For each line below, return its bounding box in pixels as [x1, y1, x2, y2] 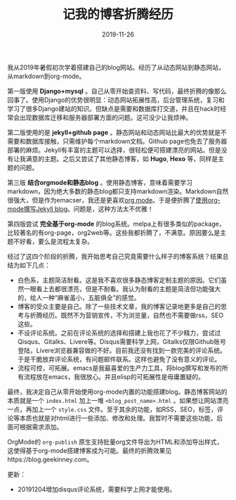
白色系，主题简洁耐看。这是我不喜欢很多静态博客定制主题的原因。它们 [17, 276, 221, 284]
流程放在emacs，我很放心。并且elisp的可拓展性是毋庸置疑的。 [23, 372, 205, 380]
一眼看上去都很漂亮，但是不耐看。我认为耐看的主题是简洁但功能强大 [23, 284, 221, 293]
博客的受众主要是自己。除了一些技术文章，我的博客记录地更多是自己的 [17, 302, 221, 310]
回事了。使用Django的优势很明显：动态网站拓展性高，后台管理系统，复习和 [7, 96, 225, 104]
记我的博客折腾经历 [62, 6, 173, 23]
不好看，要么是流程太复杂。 [13, 237, 93, 245]
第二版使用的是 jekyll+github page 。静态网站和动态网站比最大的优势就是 [7, 128, 221, 136]
